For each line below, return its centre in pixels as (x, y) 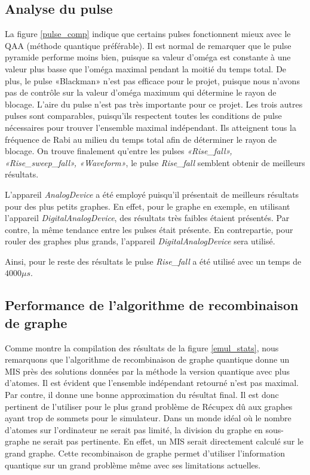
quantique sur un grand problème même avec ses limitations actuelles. (133, 465)
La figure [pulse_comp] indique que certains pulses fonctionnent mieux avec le (148, 34)
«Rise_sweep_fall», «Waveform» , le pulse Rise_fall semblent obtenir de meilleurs (155, 162)
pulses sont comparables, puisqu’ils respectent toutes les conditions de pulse (143, 116)
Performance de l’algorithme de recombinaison (152, 305)
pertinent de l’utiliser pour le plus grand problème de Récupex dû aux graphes (149, 406)
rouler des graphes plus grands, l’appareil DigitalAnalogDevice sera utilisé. (140, 241)
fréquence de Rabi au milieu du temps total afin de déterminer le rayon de (141, 139)
